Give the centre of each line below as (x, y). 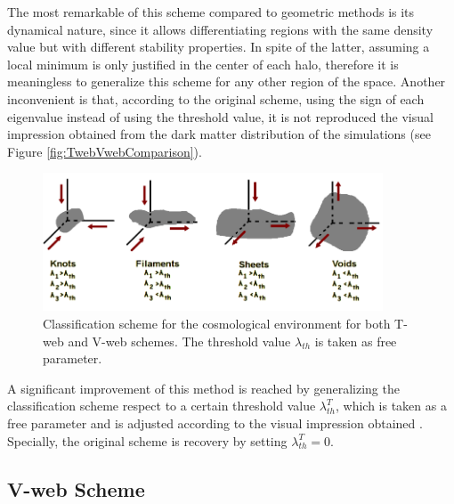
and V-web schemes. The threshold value (179, 341)
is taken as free (356, 341)
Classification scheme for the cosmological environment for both (217, 323)
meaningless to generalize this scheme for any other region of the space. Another (227, 81)
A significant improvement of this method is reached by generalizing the (203, 388)
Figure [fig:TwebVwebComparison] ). (105, 151)
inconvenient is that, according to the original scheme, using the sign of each (216, 98)
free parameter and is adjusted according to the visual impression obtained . (215, 423)
